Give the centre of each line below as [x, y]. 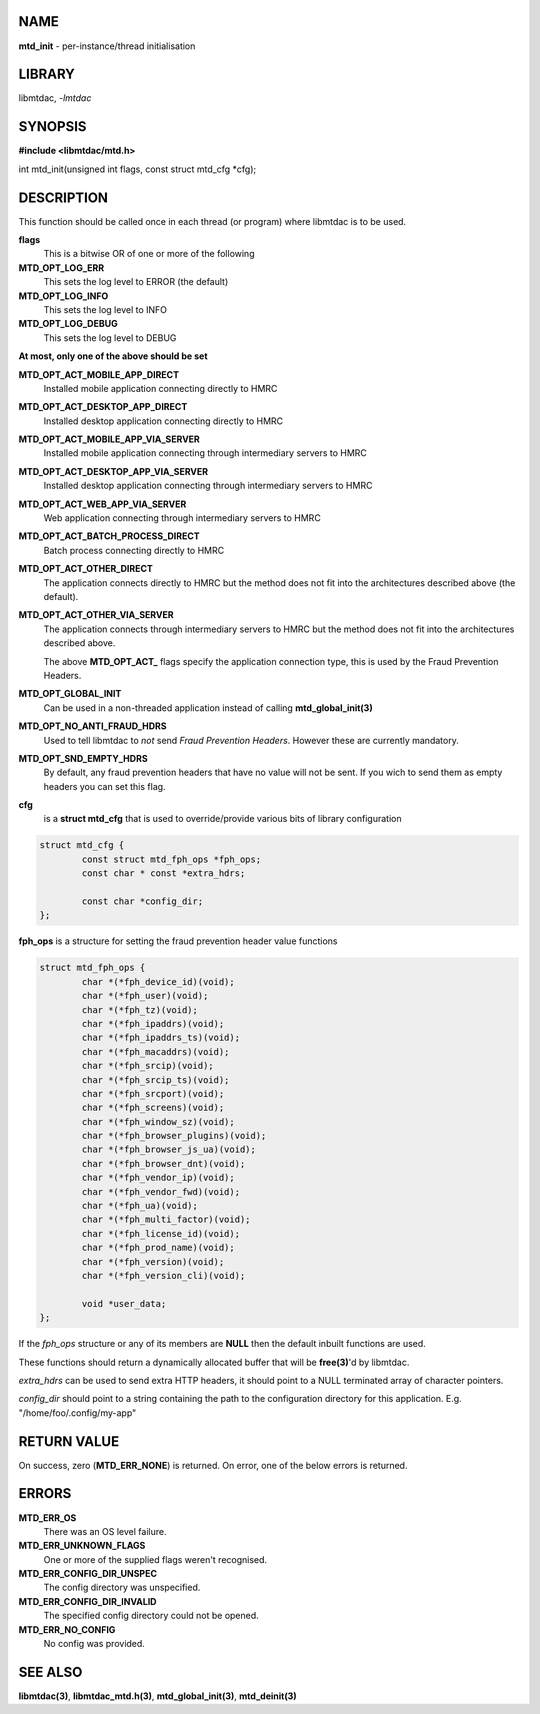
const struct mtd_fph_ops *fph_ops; [171, 859]
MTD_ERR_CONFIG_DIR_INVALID [87, 1601]
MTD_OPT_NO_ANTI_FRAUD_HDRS [92, 726]
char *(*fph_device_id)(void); [158, 981]
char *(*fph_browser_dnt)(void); [163, 1163]
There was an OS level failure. [105, 1531]
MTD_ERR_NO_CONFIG [67, 1629]
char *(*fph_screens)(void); [153, 1108]
